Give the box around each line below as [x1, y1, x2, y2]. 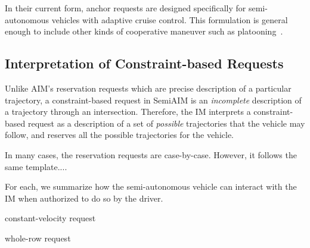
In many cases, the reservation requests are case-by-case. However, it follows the [5, 148, 297, 161]
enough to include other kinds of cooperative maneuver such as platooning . [5, 25, 283, 37]
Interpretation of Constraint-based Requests [5, 54, 284, 73]
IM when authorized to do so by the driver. [5, 192, 163, 204]
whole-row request [5, 231, 71, 244]
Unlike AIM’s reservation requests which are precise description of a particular [5, 81, 292, 94]
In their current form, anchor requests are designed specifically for [5, 2, 246, 14]
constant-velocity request [5, 212, 96, 224]
